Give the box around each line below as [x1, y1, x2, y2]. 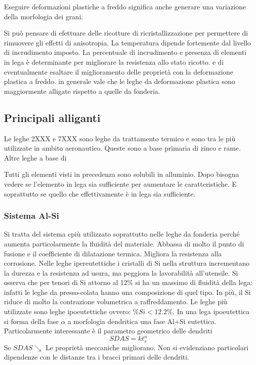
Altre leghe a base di [4, 152, 67, 162]
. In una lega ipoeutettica [172, 306, 250, 317]
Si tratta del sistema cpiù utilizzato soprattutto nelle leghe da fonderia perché [4, 229, 240, 239]
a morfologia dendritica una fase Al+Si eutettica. [67, 316, 216, 326]
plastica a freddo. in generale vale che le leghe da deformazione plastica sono [4, 76, 235, 86]
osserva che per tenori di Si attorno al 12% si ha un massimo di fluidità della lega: [4, 277, 253, 287]
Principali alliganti [4, 110, 101, 125]
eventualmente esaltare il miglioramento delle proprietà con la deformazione [4, 66, 233, 77]
